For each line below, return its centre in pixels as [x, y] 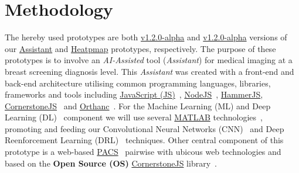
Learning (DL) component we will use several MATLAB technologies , [134, 117]
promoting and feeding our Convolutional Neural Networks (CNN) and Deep [145, 128]
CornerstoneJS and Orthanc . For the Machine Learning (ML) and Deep [138, 105]
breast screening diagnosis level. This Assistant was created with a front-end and [149, 71]
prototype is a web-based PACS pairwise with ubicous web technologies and [143, 152]
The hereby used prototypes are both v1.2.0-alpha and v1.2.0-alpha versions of [146, 37]
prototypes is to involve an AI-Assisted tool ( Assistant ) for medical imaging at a [149, 60]
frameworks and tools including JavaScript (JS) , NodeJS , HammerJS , [134, 94]
